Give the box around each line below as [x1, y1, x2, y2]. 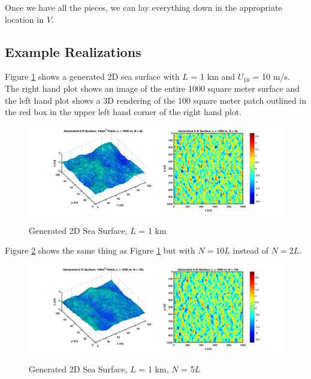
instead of [233, 244, 269, 257]
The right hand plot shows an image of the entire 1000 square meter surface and [5, 82, 300, 94]
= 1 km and [191, 70, 235, 83]
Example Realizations [5, 42, 141, 61]
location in [5, 13, 44, 25]
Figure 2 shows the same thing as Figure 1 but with [5, 244, 195, 257]
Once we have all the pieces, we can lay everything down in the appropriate [5, 1, 282, 13]
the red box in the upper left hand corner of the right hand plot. [5, 106, 241, 118]
